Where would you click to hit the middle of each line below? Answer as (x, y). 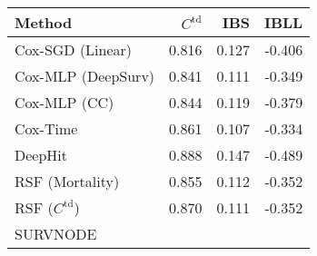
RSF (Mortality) (67, 181)
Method (44, 22)
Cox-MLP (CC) (64, 102)
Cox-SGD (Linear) (74, 49)
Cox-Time (46, 128)
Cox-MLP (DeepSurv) (85, 76)
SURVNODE (56, 234)
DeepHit (41, 155)
